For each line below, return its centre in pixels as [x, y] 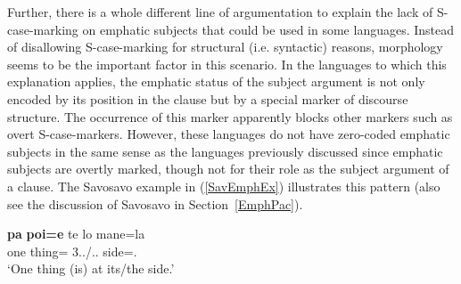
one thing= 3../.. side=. [72, 251]
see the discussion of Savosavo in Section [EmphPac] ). [155, 203]
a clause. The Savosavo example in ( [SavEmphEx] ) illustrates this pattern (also [224, 186]
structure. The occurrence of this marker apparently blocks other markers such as [230, 116]
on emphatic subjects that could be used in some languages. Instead [268, 29]
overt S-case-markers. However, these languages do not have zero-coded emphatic [229, 134]
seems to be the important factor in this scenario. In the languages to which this [227, 64]
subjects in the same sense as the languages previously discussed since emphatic [225, 151]
